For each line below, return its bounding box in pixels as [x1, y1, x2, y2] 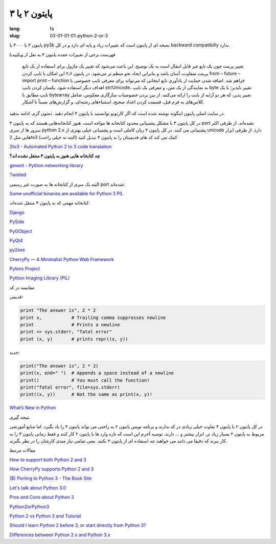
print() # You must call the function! [20, 377, 150, 383]
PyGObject [9, 228, 33, 234]
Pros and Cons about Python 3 [9, 494, 74, 501]
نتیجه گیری [9, 414, 30, 420]
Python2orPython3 [9, 504, 50, 510]
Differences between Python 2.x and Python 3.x [9, 532, 111, 538]
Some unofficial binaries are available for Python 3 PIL [9, 190, 124, 196]
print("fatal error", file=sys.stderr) [20, 384, 120, 390]
